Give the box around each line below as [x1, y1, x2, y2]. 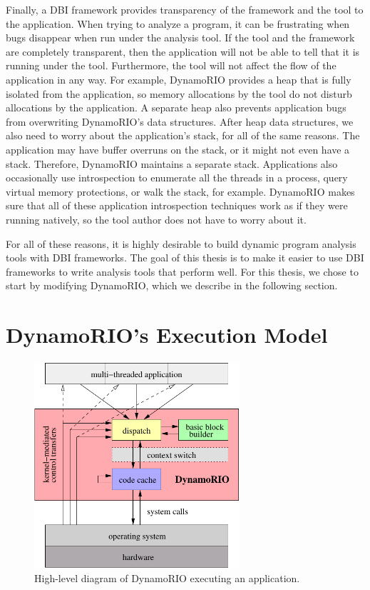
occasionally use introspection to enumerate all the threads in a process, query [6, 170, 348, 185]
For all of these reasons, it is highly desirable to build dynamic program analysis [6, 236, 356, 251]
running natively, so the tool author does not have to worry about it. [6, 211, 307, 226]
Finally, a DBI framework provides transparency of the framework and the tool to [6, 2, 364, 16]
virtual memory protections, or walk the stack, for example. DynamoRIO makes [6, 184, 355, 199]
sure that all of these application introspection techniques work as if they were [6, 198, 348, 213]
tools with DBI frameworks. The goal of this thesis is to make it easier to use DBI [6, 250, 364, 265]
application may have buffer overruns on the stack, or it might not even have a [6, 141, 350, 156]
